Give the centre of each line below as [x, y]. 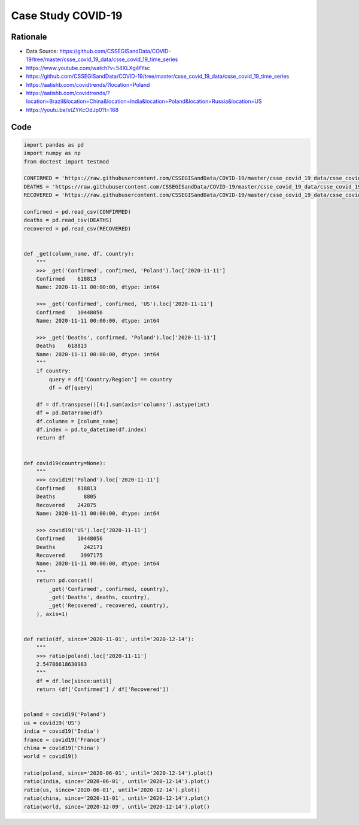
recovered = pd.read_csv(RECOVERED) [77, 228]
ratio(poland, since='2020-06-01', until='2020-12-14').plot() [118, 773]
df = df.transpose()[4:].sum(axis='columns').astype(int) [123, 404]
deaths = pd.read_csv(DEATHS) [68, 220]
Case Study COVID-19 [67, 16]
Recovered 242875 [66, 505]
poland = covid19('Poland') [65, 715]
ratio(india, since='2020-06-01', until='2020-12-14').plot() [117, 782]
